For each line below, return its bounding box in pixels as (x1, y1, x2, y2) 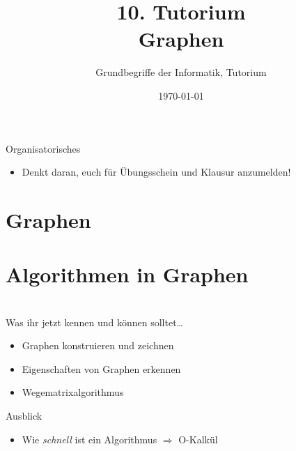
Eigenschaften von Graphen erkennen (22, 361, 181, 376)
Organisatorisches (6, 141, 81, 155)
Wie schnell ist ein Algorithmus (22, 431, 157, 446)
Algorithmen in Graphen (6, 260, 249, 289)
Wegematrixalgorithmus (22, 385, 124, 399)
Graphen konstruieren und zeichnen (22, 338, 174, 353)
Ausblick (6, 408, 42, 422)
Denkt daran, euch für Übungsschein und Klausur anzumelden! (22, 165, 291, 179)
